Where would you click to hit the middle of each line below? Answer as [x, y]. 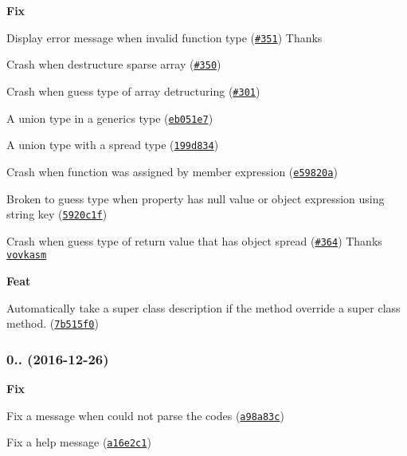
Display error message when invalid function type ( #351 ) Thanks [164, 37]
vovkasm [27, 256]
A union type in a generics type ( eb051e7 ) [110, 118]
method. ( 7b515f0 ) [53, 323]
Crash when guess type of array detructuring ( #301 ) [133, 90]
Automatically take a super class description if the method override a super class [203, 307]
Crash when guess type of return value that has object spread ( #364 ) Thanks [194, 240]
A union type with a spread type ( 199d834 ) [113, 145]
